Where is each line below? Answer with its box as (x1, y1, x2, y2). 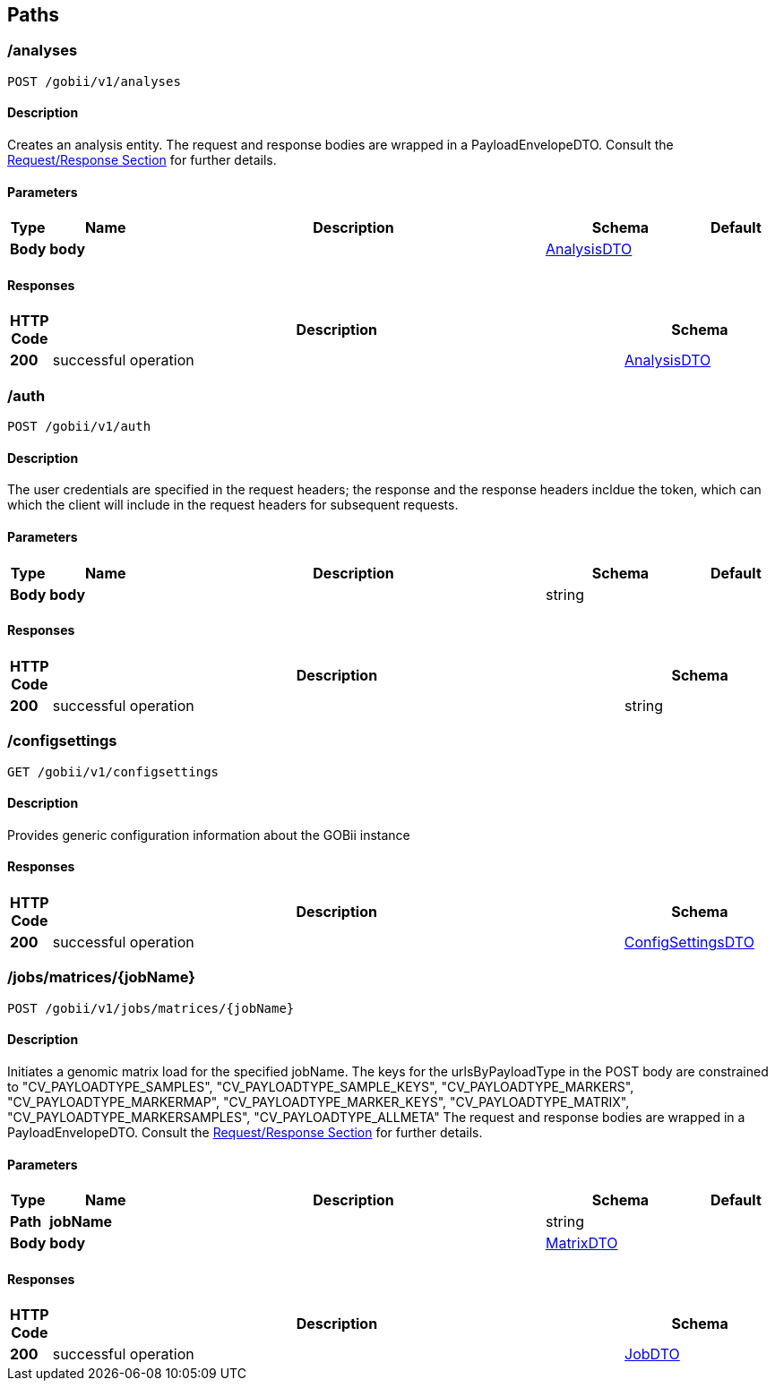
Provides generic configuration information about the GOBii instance (7, 827, 410, 843)
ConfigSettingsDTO (624, 933, 754, 952)
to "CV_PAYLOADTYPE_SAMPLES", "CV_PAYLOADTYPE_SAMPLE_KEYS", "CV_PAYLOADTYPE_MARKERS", (7, 1079, 634, 1095)
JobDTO (624, 1345, 680, 1364)
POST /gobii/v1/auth (7, 419, 151, 434)
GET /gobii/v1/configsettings (7, 764, 220, 779)
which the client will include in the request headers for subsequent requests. (7, 497, 459, 513)
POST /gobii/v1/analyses (7, 73, 181, 89)
